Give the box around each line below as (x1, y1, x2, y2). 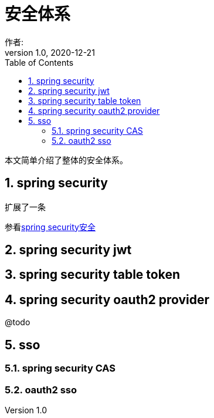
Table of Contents (5, 57, 74, 68)
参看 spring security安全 (5, 221, 96, 232)
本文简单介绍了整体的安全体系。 (5, 154, 128, 165)
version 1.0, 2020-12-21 (5, 47, 95, 58)
